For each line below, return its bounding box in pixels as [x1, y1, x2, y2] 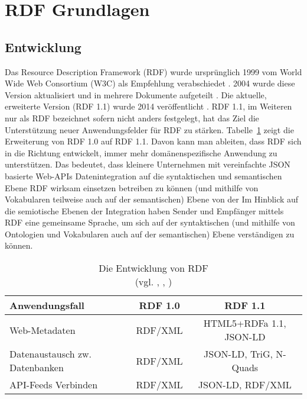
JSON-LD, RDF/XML [198, 378, 292, 392]
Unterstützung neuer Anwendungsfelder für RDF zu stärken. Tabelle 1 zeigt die [5, 123, 294, 136]
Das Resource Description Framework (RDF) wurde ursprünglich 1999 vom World [5, 65, 302, 78]
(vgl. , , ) [135, 275, 172, 289]
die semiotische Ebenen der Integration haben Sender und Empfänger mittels [5, 204, 284, 217]
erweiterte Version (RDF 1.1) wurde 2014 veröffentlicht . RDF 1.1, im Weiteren [5, 100, 292, 112]
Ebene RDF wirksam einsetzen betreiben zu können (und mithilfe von [5, 181, 259, 194]
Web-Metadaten [9, 323, 76, 337]
